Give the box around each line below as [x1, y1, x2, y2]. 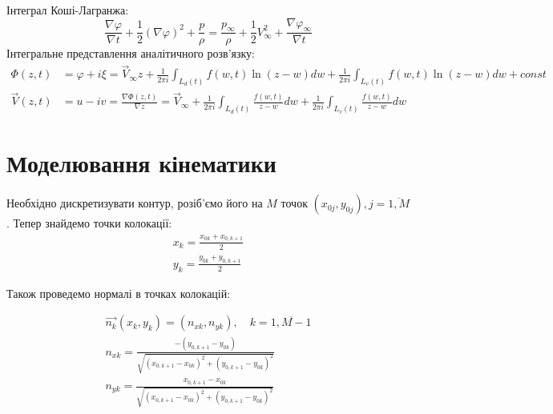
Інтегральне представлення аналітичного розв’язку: [6, 45, 255, 62]
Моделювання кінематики [6, 147, 276, 179]
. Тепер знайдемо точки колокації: [6, 215, 172, 231]
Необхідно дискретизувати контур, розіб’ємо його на [6, 195, 263, 211]
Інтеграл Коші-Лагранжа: [6, 2, 129, 18]
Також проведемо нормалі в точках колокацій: [6, 284, 231, 301]
